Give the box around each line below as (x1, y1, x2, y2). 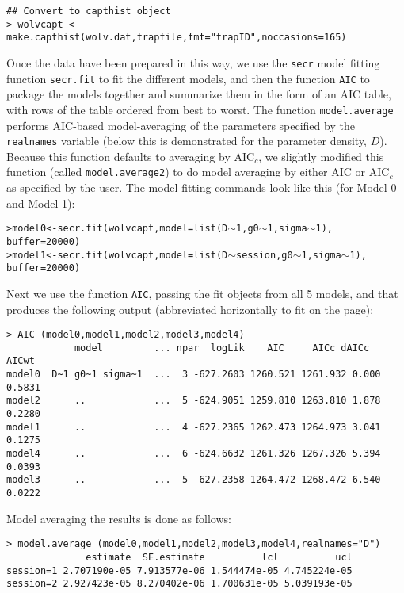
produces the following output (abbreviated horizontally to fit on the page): (6, 300, 374, 317)
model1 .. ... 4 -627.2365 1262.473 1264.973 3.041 (6, 421, 381, 433)
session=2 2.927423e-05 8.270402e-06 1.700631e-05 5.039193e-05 (6, 578, 353, 590)
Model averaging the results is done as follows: (6, 510, 231, 526)
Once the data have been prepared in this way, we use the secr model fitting (6, 54, 380, 71)
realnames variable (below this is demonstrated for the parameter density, (6, 132, 367, 149)
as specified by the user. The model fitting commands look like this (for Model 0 (6, 179, 397, 196)
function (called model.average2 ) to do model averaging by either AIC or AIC (6, 163, 390, 180)
